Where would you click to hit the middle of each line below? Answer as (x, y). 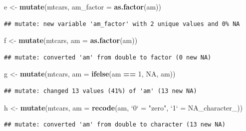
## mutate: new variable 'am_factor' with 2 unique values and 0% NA (122, 24)
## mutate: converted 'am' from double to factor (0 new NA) (108, 57)
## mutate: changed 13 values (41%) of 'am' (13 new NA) (101, 91)
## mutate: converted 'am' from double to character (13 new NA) (115, 125)
